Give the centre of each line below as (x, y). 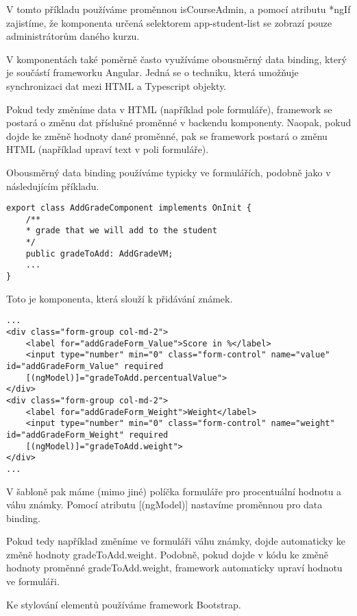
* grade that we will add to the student (121, 231)
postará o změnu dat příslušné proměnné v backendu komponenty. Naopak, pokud (179, 122)
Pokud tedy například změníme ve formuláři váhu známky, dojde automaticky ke (176, 541)
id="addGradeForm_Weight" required (87, 435)
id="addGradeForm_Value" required (85, 366)
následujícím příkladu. (53, 186)
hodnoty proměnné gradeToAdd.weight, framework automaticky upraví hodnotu (174, 568)
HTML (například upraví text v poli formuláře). (108, 149)
